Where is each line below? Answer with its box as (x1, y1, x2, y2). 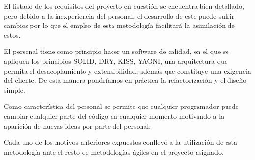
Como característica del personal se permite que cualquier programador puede (4, 101, 239, 111)
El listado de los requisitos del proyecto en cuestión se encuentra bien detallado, (4, 1, 244, 11)
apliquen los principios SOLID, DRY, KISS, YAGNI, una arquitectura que (4, 55, 228, 66)
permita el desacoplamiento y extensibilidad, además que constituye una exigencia (4, 65, 251, 76)
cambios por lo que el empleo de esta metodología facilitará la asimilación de (4, 20, 235, 30)
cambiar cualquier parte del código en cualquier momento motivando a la (4, 110, 225, 121)
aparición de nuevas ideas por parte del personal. (4, 120, 151, 131)
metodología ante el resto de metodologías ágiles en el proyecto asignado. (4, 146, 224, 157)
